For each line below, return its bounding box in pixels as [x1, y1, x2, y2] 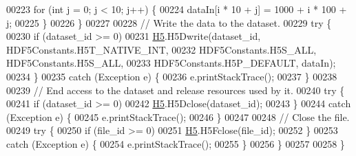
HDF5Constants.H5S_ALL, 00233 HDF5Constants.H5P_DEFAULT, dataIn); [6, 56, 336, 70]
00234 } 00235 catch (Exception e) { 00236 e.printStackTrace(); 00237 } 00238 [6, 69, 337, 83]
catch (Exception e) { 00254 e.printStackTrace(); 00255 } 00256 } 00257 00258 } [6, 136, 345, 151]
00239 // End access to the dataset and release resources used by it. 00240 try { [6, 82, 345, 97]
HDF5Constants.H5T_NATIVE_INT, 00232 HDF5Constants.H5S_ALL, [6, 42, 317, 56]
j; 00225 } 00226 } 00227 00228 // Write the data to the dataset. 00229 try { [6, 15, 332, 30]
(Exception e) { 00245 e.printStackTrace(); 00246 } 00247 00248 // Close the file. [6, 109, 350, 124]
